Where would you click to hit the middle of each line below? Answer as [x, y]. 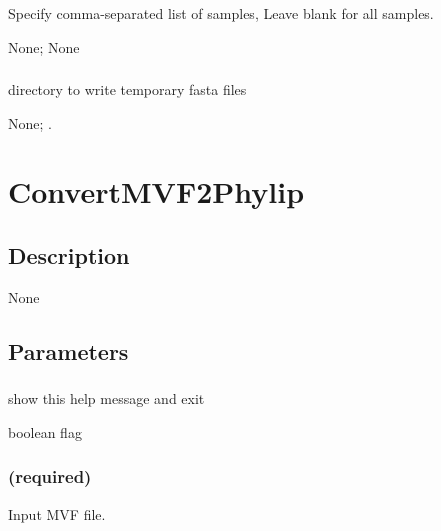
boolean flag [45, 431]
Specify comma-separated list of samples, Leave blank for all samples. [221, 12]
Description [69, 254]
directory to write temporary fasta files [127, 89]
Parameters [68, 350]
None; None [44, 46]
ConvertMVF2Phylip [156, 191]
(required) [50, 476]
